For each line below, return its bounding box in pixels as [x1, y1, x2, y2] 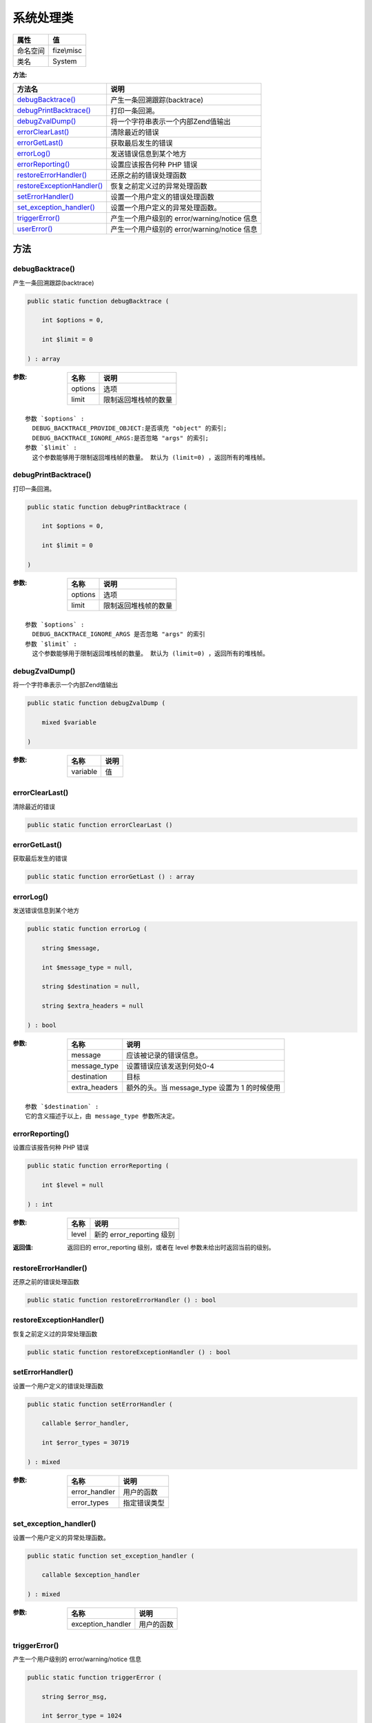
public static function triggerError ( [27, 1673, 162, 1681]
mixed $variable [41, 719, 96, 726]
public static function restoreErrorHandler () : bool [27, 1296, 216, 1304]
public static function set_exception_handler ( [27, 1551, 195, 1560]
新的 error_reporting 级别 [94, 1230, 175, 1239]
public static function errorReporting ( [27, 1162, 169, 1170]
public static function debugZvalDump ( [27, 700, 165, 707]
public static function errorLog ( [27, 925, 147, 933]
